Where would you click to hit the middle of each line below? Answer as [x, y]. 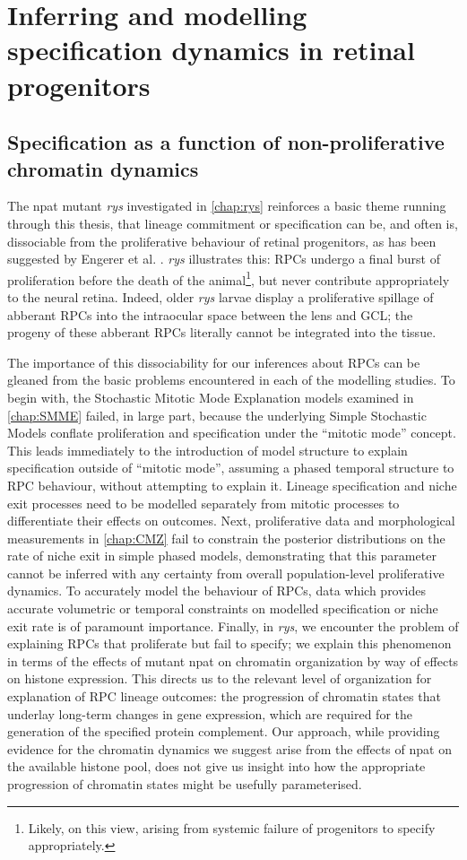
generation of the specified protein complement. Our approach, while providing [224, 731]
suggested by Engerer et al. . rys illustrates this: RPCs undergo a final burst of [224, 259]
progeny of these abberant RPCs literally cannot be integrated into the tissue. [222, 332]
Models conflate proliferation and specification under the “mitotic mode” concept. [232, 433]
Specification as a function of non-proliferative [226, 142]
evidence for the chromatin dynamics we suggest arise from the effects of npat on [229, 748]
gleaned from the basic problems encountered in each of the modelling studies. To [231, 380]
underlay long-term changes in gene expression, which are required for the [210, 713]
